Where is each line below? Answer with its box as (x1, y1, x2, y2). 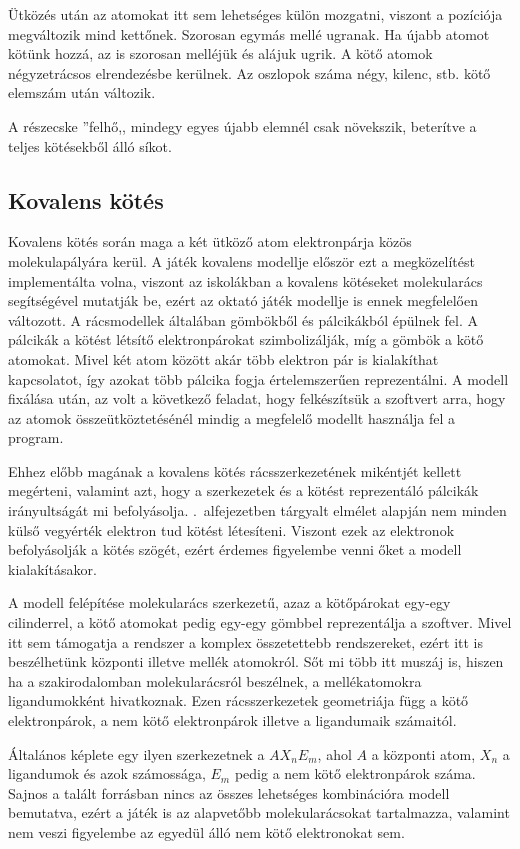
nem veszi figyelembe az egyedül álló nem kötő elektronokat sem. (8, 821, 405, 842)
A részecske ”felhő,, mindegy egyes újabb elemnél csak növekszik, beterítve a (8, 115, 477, 136)
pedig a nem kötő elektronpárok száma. (234, 763, 476, 784)
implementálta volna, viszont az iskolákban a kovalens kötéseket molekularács (8, 270, 483, 291)
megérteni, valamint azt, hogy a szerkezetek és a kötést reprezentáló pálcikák (8, 480, 479, 501)
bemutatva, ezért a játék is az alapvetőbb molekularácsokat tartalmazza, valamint (8, 802, 510, 823)
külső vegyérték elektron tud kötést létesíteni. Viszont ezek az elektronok (8, 519, 455, 540)
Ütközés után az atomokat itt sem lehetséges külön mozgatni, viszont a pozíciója (8, 4, 503, 24)
